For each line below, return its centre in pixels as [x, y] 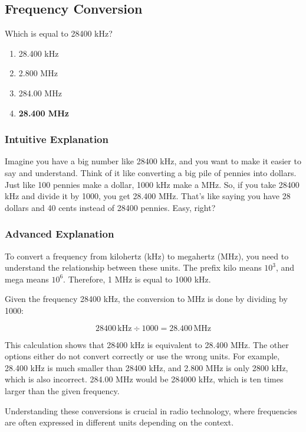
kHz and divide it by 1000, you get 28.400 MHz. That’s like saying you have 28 [148, 196]
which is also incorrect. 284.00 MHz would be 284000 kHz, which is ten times [144, 379]
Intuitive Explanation [57, 139]
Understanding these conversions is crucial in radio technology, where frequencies [151, 410]
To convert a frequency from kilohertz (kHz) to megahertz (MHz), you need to [147, 256]
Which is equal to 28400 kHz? [59, 33]
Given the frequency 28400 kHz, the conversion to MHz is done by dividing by [146, 299]
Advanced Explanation [60, 234]
